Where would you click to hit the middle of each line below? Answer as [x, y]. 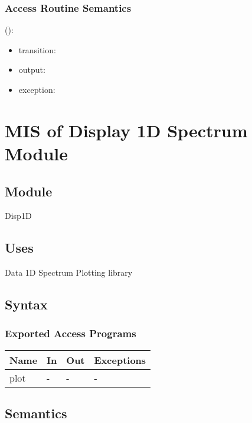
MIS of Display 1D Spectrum [126, 130]
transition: [37, 49]
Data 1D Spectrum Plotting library [69, 272]
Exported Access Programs [71, 333]
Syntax [26, 304]
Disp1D [18, 216]
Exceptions [120, 360]
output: [32, 70]
